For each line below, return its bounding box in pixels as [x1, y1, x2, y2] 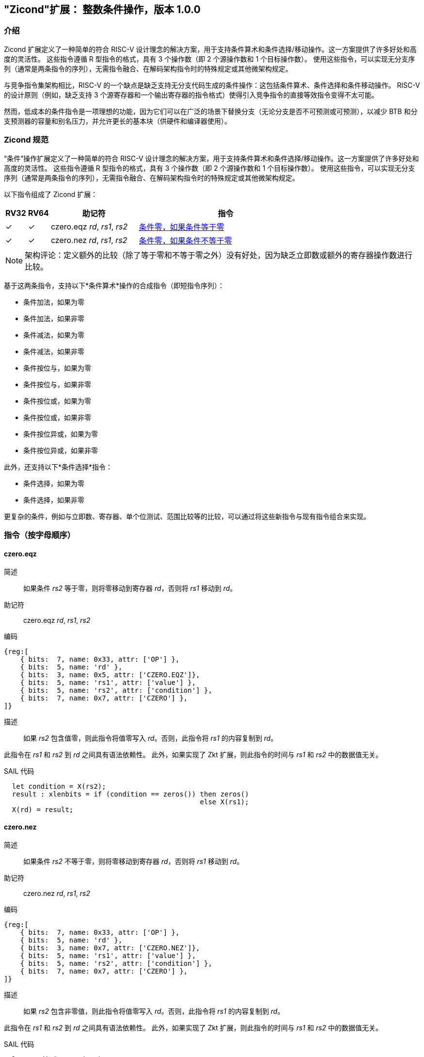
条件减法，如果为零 [23, 330, 84, 339]
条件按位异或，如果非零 [23, 446, 98, 455]
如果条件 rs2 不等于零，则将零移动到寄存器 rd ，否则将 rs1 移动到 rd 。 [23, 857, 244, 866]
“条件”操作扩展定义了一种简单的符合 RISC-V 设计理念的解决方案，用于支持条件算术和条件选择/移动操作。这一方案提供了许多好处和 [4, 154, 419, 163]
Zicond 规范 [4, 135, 49, 145]
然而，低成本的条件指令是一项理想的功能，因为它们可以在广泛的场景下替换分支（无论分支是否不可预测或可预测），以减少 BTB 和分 [4, 107, 418, 115]
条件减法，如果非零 [23, 347, 84, 356]
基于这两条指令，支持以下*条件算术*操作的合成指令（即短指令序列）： [4, 281, 225, 290]
